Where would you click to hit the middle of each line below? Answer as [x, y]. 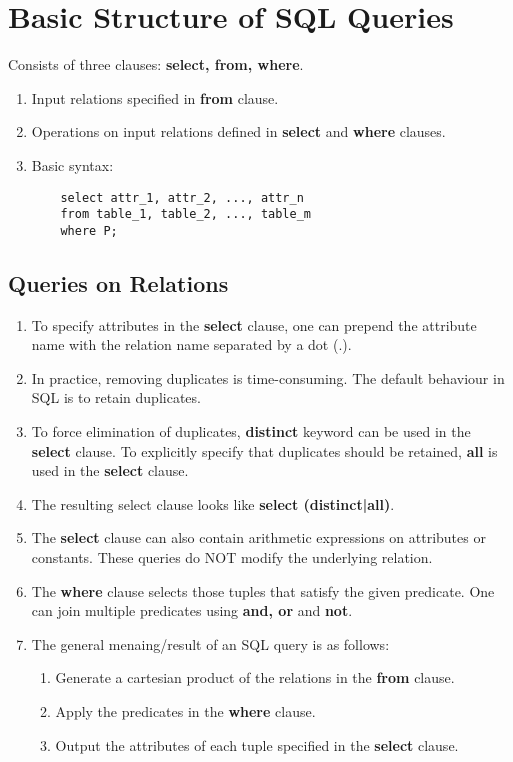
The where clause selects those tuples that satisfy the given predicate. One [263, 590]
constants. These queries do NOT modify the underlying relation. [232, 557]
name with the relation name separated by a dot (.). [191, 344]
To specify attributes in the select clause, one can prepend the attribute [254, 324]
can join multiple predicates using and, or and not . [192, 610]
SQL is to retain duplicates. [116, 397]
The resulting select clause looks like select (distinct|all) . [213, 503]
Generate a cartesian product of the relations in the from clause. [255, 677]
